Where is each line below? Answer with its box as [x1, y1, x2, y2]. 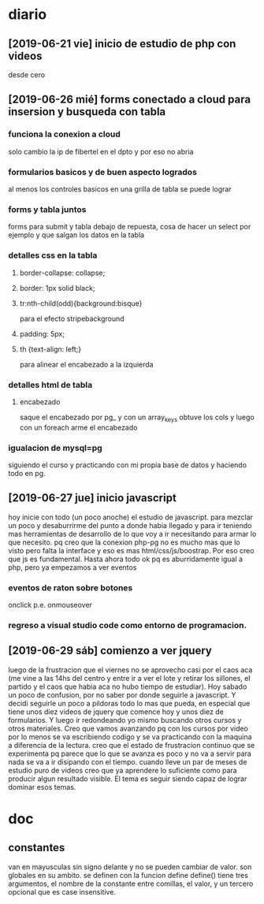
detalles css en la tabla [8, 250, 98, 261]
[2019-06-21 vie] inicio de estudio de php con [8, 37, 236, 50]
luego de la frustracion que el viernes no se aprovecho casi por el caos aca [8, 664, 253, 675]
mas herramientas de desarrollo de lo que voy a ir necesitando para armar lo [8, 529, 257, 538]
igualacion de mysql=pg [8, 442, 102, 453]
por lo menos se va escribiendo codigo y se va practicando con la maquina [8, 731, 252, 742]
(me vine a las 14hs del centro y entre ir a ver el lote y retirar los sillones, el [8, 673, 251, 683]
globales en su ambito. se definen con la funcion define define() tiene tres [8, 870, 248, 880]
